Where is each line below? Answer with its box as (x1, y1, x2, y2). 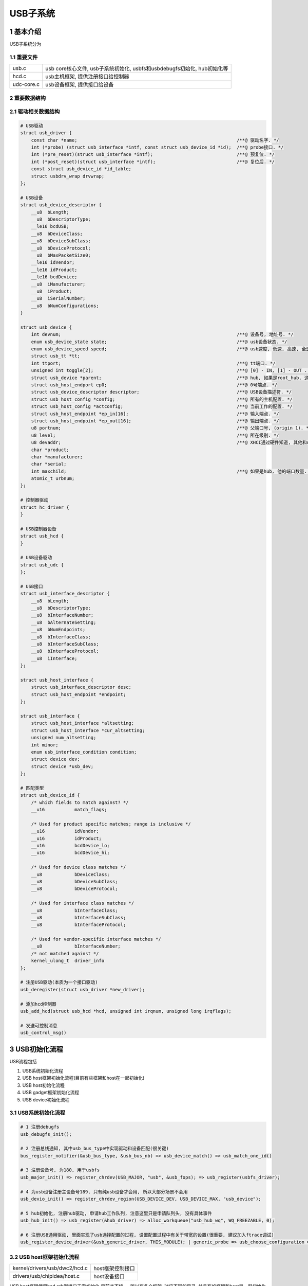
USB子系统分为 (9, 41, 42, 47)
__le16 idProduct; (31, 266, 78, 273)
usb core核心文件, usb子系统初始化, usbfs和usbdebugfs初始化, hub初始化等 (45, 65, 228, 72)
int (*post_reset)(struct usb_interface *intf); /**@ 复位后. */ (31, 158, 275, 165)
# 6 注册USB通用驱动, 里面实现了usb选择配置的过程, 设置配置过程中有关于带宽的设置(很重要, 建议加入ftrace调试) (20, 1232, 274, 1238)
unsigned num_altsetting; (31, 735, 97, 741)
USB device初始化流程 (22, 1096, 70, 1103)
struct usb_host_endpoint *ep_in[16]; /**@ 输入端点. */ (31, 410, 279, 417)
